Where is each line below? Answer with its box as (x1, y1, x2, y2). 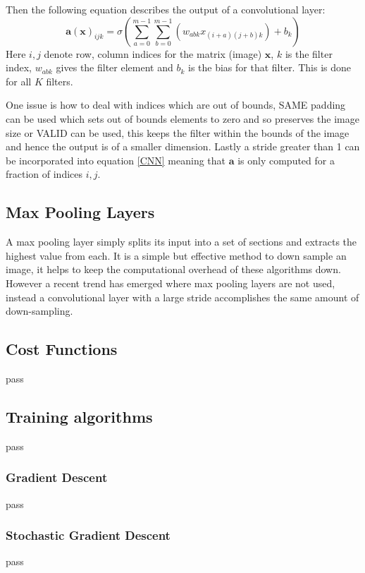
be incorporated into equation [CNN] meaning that (6, 152, 226, 167)
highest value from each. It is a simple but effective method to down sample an (6, 248, 347, 263)
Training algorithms (6, 405, 153, 427)
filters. (46, 73, 73, 88)
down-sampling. (6, 303, 73, 318)
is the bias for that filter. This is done (187, 60, 351, 75)
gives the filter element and (56, 60, 173, 75)
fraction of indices (6, 167, 83, 181)
